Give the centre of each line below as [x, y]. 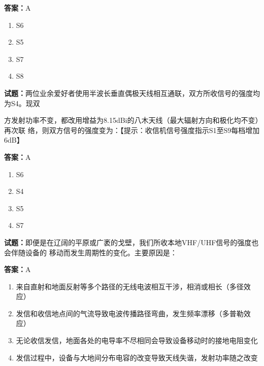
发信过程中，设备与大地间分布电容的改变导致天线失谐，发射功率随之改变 [137, 357]
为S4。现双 [22, 103]
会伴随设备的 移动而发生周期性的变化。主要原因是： [91, 252]
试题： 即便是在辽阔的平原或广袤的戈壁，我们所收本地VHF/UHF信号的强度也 [131, 242]
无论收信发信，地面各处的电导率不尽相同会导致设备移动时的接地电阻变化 [137, 340]
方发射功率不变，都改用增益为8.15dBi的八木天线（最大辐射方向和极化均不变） [131, 120]
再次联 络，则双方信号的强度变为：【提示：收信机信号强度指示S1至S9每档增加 [132, 130]
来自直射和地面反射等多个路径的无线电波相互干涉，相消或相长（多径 [130, 286]
